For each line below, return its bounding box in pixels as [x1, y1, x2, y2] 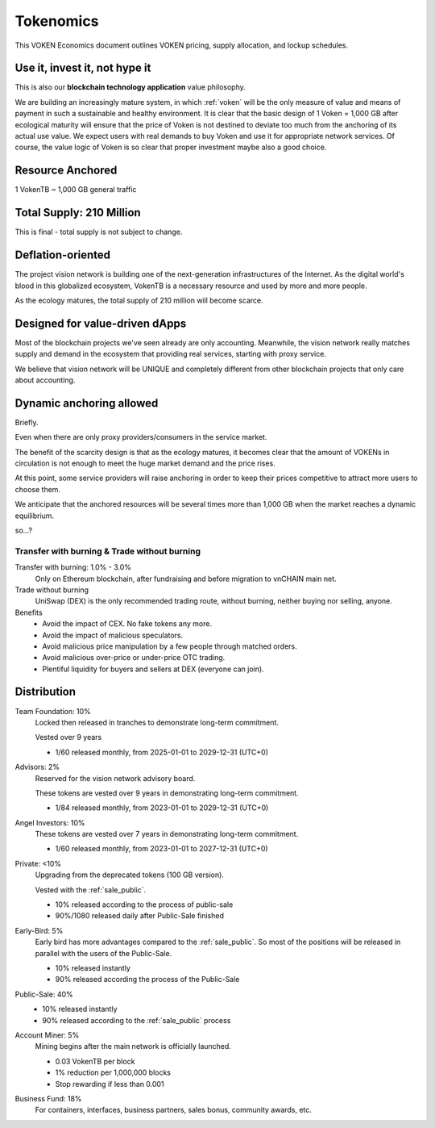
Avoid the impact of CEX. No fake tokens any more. [42, 619, 213, 629]
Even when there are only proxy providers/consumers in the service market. [14, 432, 267, 442]
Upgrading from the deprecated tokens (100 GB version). [35, 870, 225, 879]
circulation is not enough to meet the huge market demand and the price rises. [14, 458, 275, 468]
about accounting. [14, 375, 76, 385]
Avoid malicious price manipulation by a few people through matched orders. [42, 641, 297, 651]
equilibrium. [14, 511, 55, 520]
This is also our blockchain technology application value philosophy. [14, 82, 246, 92]
